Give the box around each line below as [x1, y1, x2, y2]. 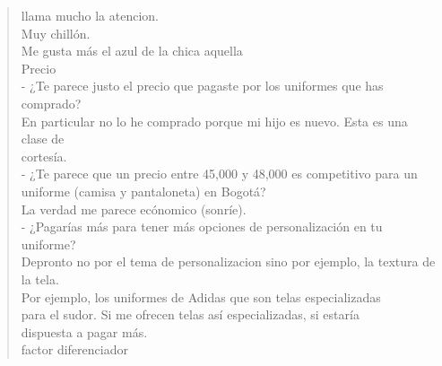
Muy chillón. [21, 23, 91, 42]
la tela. [21, 269, 59, 288]
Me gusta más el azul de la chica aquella [21, 41, 243, 60]
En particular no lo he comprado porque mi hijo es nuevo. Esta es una [21, 111, 408, 130]
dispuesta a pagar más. [21, 322, 148, 341]
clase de [21, 129, 65, 148]
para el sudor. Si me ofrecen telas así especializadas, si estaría [21, 305, 360, 324]
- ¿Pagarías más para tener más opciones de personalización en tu [21, 217, 383, 236]
